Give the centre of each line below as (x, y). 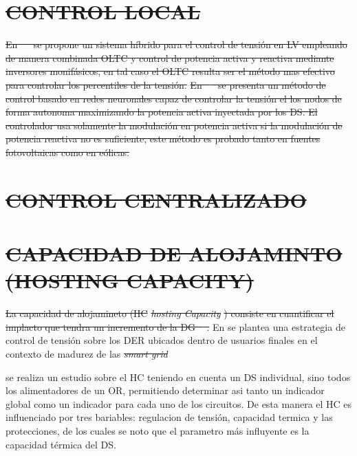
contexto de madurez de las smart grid (87, 353)
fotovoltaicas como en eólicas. (67, 152)
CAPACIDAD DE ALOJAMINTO (174, 253)
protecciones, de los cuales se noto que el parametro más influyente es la (158, 430)
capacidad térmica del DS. (61, 444)
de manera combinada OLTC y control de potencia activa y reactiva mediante (170, 57)
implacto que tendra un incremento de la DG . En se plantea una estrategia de (175, 326)
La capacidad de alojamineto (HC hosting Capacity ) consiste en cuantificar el (170, 313)
